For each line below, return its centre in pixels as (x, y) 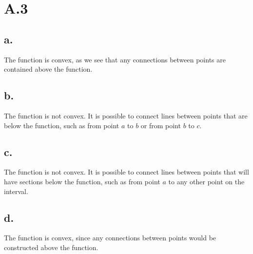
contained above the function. (48, 69)
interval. (16, 191)
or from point (161, 125)
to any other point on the (206, 181)
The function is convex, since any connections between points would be (110, 238)
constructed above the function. (51, 247)
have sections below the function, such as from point (82, 181)
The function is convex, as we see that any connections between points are (115, 59)
